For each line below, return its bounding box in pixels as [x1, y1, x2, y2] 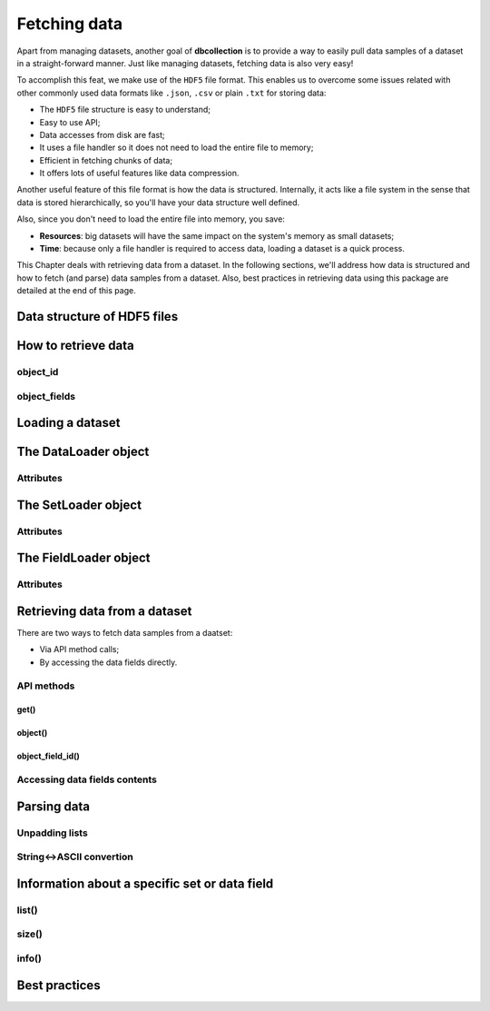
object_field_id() [16, 750, 81, 762]
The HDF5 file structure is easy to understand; [39, 104, 211, 115]
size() [16, 927, 43, 940]
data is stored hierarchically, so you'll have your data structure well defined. [16, 196, 300, 208]
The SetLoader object [16, 497, 142, 512]
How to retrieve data [16, 338, 135, 353]
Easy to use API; [39, 116, 101, 127]
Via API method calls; [39, 644, 120, 655]
